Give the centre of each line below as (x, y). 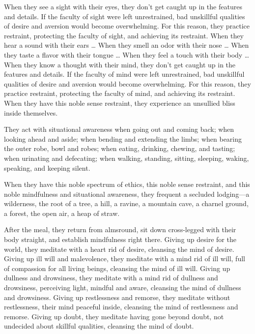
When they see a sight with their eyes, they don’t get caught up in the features (123, 6)
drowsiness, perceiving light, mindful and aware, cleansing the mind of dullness (123, 288)
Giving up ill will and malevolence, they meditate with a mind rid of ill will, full (125, 258)
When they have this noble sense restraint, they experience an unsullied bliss (120, 103)
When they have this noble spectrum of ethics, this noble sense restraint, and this (127, 184)
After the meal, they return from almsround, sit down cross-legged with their (120, 229)
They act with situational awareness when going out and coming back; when (119, 129)
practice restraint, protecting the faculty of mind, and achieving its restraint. (120, 93)
